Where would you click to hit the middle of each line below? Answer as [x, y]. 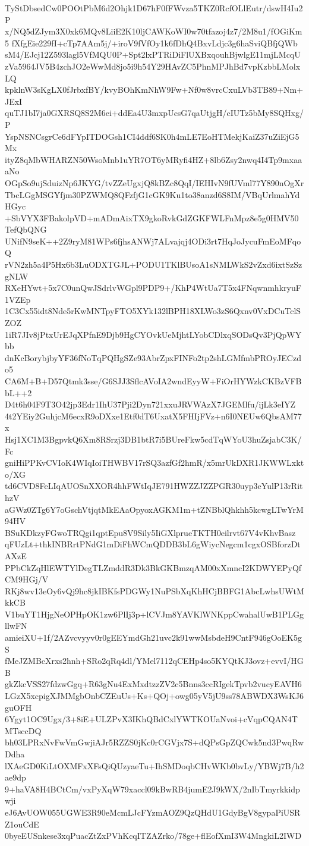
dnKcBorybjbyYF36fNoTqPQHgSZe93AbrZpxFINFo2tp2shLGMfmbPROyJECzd [153, 357]
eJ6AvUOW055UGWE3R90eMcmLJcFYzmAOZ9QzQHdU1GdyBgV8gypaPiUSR [153, 812]
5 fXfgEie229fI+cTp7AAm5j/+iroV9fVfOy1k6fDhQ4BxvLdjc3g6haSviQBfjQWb [151, 43]
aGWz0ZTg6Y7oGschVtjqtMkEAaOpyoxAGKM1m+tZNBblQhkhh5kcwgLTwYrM [154, 509]
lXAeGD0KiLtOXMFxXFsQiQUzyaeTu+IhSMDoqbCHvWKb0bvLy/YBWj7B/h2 [154, 765]
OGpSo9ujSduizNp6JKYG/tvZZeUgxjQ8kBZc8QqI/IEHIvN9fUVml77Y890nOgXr [154, 182]
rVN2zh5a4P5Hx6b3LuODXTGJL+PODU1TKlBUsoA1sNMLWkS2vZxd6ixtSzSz [154, 264]
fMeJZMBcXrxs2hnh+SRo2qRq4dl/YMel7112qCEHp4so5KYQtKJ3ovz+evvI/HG [154, 661]
